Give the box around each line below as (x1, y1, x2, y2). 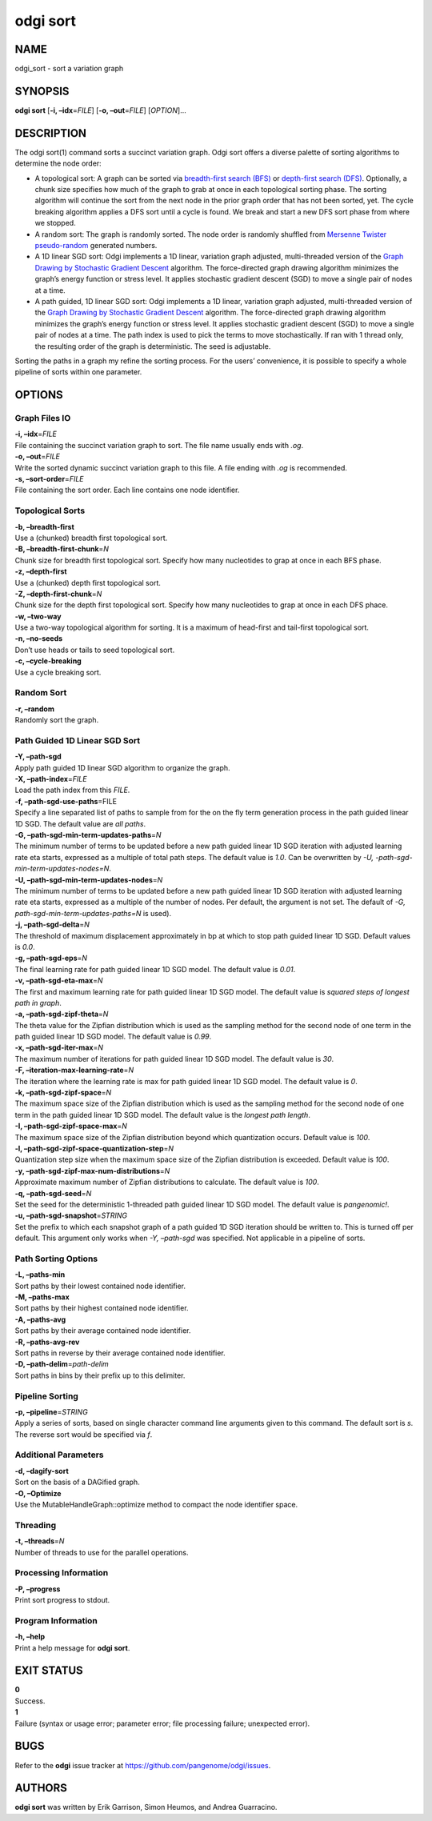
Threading (14, 1519, 57, 1531)
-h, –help (14, 1632, 46, 1642)
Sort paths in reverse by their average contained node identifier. (14, 1348, 226, 1358)
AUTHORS (14, 1781, 68, 1795)
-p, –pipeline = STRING (14, 1407, 88, 1416)
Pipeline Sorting (14, 1391, 79, 1402)
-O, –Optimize (14, 1488, 62, 1498)
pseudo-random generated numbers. (34, 241, 158, 250)
